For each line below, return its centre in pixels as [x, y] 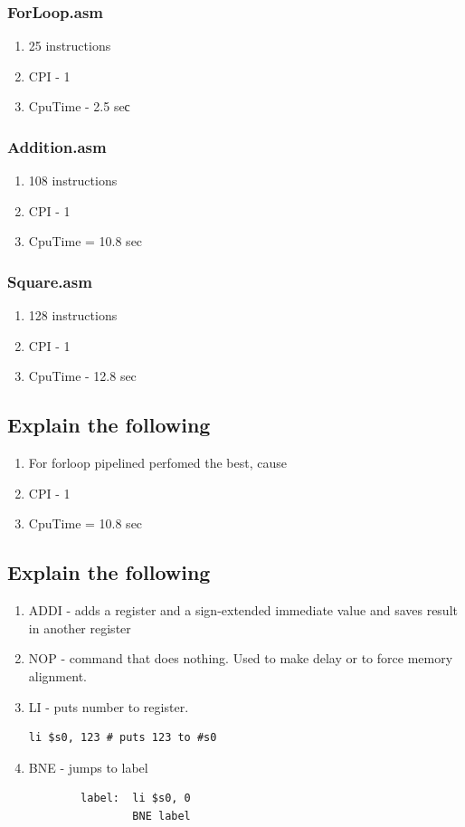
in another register [80, 627]
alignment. [57, 675]
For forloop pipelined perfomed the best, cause [157, 463]
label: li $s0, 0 [136, 798]
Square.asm [50, 281]
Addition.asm [57, 146]
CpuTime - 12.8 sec [82, 376]
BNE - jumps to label [88, 767]
